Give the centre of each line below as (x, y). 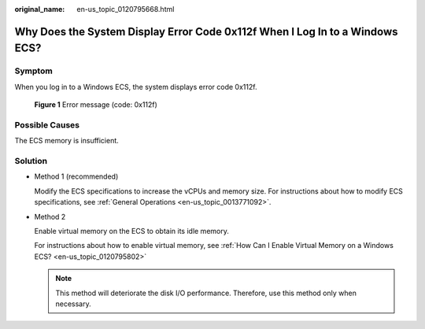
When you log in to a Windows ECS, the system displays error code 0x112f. (136, 87)
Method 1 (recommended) (76, 176)
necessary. (74, 304)
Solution (31, 161)
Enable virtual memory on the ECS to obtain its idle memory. (132, 231)
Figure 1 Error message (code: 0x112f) (96, 105)
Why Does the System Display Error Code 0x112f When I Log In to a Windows (206, 31)
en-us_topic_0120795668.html (126, 9)
